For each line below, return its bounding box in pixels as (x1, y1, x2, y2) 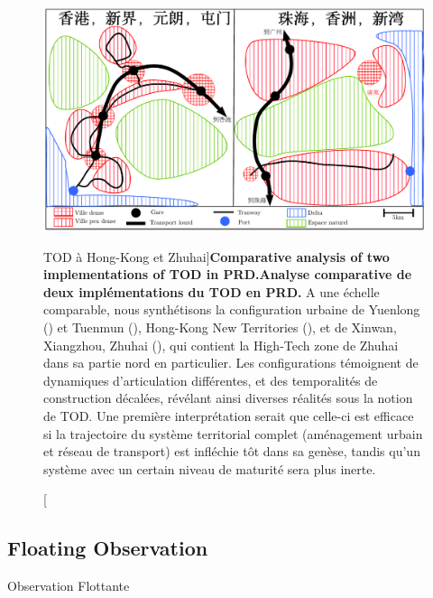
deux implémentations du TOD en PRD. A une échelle (43, 282, 380, 301)
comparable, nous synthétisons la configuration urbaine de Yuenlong (43, 300, 420, 319)
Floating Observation (7, 534, 208, 562)
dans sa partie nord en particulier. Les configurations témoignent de (43, 353, 419, 372)
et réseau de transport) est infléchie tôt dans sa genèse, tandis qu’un (43, 442, 420, 461)
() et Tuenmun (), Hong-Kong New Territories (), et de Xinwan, (43, 317, 397, 336)
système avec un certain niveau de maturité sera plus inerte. (43, 459, 376, 478)
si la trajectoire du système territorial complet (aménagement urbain (43, 424, 423, 443)
